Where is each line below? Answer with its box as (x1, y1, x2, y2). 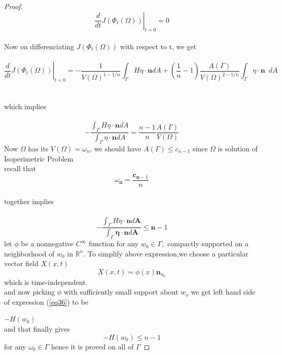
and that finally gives (4, 324, 70, 334)
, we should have (90, 143, 142, 153)
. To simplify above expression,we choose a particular (83, 248, 249, 259)
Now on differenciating (4, 41, 75, 51)
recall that (4, 163, 37, 174)
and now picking (4, 286, 55, 297)
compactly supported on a (167, 238, 249, 249)
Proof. (4, 1, 23, 11)
